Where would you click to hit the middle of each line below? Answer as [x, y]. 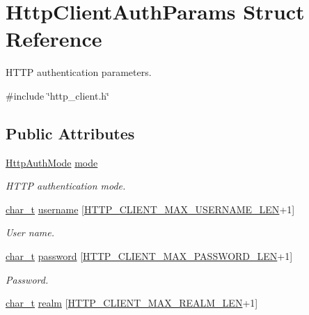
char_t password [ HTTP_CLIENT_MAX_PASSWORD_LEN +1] [149, 256]
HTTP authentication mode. [66, 186]
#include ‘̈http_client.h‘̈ [57, 95]
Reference [54, 39]
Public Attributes [70, 133]
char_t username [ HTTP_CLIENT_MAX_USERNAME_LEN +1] [150, 209]
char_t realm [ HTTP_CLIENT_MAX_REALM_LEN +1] [132, 303]
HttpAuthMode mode [52, 162]
